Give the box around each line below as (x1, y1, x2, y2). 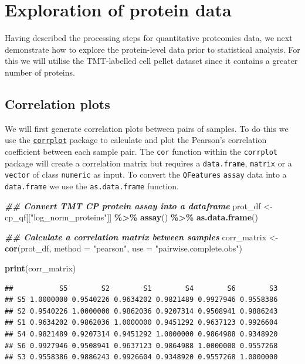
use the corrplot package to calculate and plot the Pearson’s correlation (5, 134, 267, 146)
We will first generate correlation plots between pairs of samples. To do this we (5, 122, 289, 134)
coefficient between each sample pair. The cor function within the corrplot (5, 145, 278, 157)
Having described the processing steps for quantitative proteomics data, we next (5, 32, 293, 44)
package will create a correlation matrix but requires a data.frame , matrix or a (5, 157, 292, 169)
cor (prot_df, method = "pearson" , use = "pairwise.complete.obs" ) (5, 242, 242, 254)
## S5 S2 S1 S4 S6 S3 (5, 284, 278, 292)
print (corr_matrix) (5, 261, 76, 274)
